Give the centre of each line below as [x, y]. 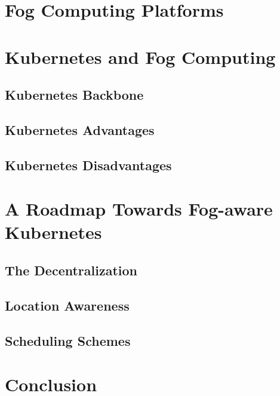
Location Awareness [67, 305]
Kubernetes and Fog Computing [140, 56]
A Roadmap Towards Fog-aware [139, 209]
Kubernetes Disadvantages [88, 165]
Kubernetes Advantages [80, 129]
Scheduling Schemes [68, 340]
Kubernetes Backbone [74, 95]
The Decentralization [71, 270]
